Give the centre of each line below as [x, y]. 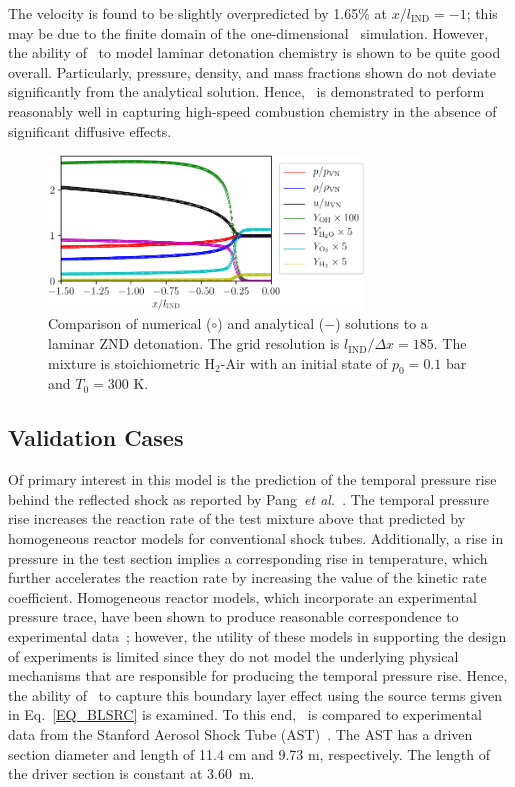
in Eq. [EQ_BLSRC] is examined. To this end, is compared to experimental [245, 714]
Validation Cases [96, 437]
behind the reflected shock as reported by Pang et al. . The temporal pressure [249, 498]
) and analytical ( [271, 323]
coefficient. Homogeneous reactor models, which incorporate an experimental [242, 596]
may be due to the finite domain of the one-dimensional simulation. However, [248, 32]
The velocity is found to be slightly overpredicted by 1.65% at [198, 13]
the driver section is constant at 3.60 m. [131, 773]
